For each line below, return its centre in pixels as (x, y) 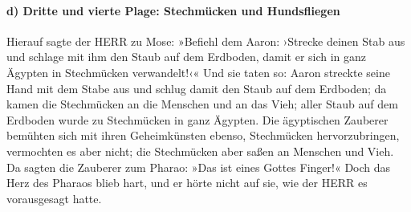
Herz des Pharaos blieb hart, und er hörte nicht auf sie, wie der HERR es (187, 183)
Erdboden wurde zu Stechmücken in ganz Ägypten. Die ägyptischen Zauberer (197, 119)
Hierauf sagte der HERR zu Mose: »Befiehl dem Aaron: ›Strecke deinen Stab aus (206, 41)
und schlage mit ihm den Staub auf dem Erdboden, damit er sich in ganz (187, 57)
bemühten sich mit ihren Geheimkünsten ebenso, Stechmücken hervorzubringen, (203, 135)
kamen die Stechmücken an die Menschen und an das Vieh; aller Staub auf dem (202, 104)
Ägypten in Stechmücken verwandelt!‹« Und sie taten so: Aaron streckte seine (198, 72)
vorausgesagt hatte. (54, 198)
